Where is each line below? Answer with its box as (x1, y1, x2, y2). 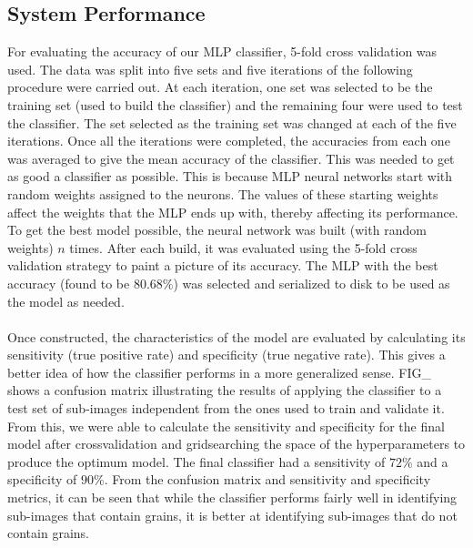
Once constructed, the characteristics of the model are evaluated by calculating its (7, 327, 466, 346)
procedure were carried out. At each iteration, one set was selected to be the (7, 77, 433, 96)
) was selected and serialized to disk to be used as (173, 273, 450, 292)
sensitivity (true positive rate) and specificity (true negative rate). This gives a (7, 345, 446, 364)
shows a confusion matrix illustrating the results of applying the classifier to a (7, 381, 442, 400)
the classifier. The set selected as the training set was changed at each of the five (7, 113, 457, 132)
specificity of (7, 470, 77, 489)
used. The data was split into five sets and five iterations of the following (7, 59, 413, 78)
